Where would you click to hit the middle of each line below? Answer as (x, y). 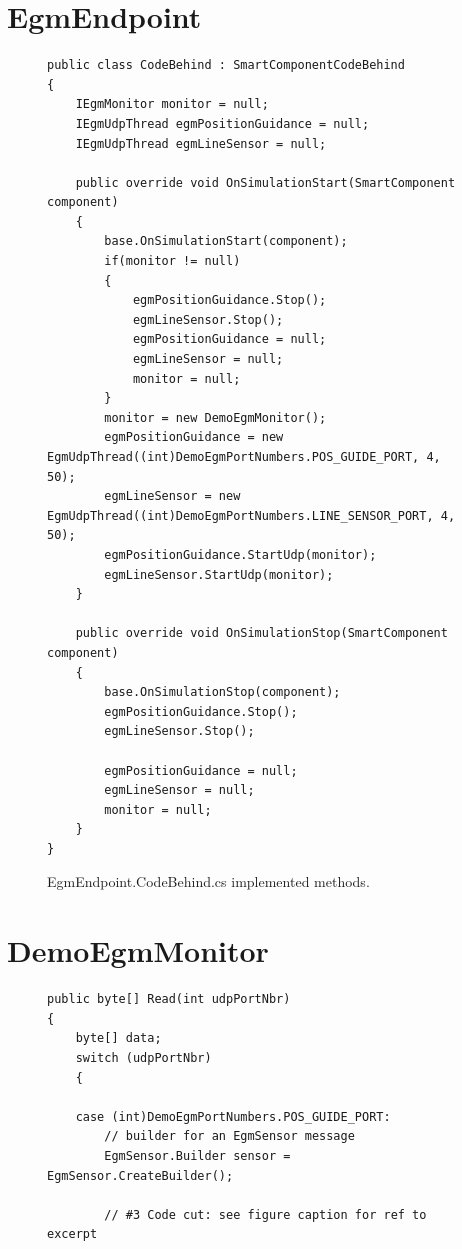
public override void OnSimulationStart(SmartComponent (265, 182)
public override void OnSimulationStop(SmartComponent (261, 633)
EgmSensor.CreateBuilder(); (140, 1175)
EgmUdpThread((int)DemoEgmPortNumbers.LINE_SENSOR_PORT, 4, (251, 515)
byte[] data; (118, 1038)
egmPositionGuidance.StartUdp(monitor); (240, 554)
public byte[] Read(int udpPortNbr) (169, 999)
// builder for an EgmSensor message (229, 1136)
